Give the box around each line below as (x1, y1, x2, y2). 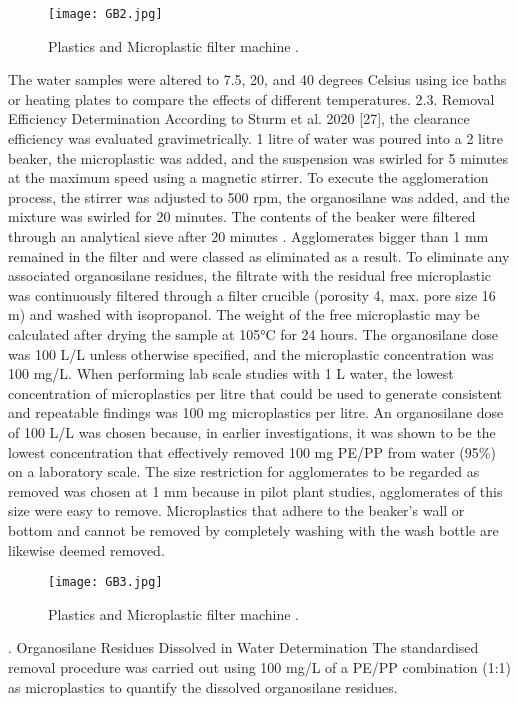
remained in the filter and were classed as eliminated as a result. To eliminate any (8, 245, 510, 266)
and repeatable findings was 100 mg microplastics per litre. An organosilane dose (8, 402, 504, 423)
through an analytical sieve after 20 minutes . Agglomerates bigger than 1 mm (8, 226, 489, 246)
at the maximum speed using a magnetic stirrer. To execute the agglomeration (8, 167, 489, 188)
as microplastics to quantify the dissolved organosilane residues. (8, 676, 398, 697)
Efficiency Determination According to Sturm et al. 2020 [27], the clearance (8, 108, 470, 129)
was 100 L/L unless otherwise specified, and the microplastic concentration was (8, 343, 494, 364)
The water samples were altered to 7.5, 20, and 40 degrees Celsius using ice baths (8, 69, 507, 90)
